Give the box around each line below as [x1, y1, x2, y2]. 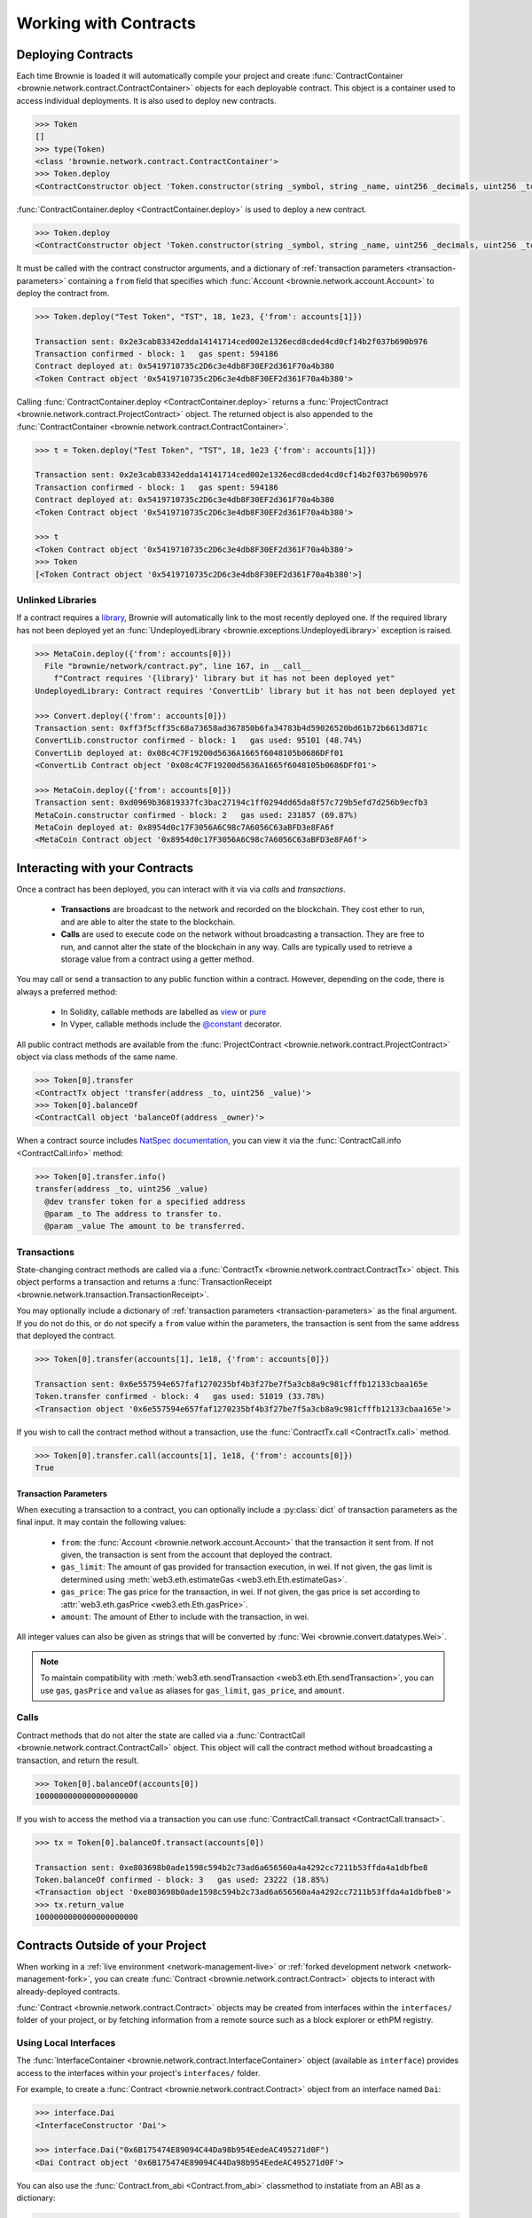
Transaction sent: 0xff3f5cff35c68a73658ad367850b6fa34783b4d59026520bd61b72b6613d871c [35, 723, 428, 733]
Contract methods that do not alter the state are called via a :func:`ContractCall [16, 1730, 306, 1741]
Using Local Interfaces [16, 2037, 116, 2049]
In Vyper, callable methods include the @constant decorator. [60, 1019, 283, 1029]
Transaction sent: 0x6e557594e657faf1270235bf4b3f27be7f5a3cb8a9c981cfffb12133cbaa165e [35, 1379, 428, 1388]
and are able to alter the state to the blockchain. [60, 916, 236, 927]
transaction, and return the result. [16, 1755, 139, 1766]
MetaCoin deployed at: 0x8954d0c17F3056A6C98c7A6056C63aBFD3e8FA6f [35, 822, 335, 833]
